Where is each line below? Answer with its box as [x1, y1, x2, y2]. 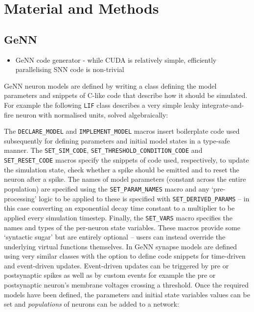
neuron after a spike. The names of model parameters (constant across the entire [4, 174, 246, 184]
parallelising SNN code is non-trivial [15, 64, 124, 74]
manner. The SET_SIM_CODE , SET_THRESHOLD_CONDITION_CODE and [4, 145, 203, 155]
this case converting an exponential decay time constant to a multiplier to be [4, 203, 235, 213]
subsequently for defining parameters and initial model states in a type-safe [4, 135, 230, 145]
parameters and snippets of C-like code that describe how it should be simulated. [4, 90, 248, 100]
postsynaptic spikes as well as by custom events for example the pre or [4, 270, 216, 280]
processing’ [4, 193, 37, 203]
